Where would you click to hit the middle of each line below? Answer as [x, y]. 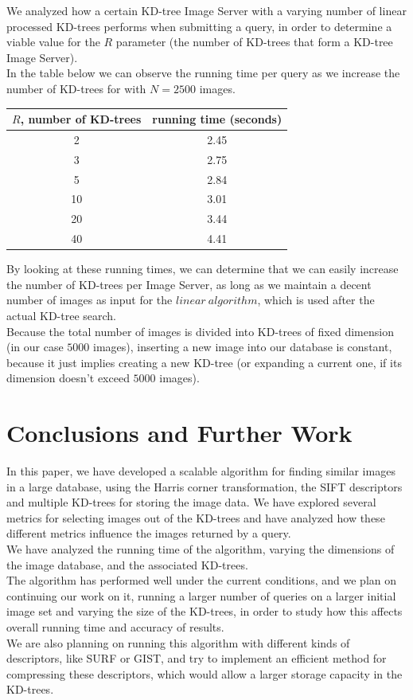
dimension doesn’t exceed [68, 378]
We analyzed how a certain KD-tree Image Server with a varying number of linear [206, 10]
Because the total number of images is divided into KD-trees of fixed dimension [200, 331]
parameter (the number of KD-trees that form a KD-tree [254, 42]
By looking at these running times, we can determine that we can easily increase [203, 269]
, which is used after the [316, 300]
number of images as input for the [90, 300]
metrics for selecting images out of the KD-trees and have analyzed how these [196, 517]
